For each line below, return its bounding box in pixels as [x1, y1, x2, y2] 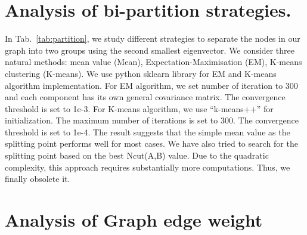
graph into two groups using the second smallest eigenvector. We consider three [5, 44, 294, 56]
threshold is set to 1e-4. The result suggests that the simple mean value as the [5, 125, 290, 138]
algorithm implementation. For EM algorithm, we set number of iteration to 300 [5, 79, 298, 91]
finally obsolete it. [5, 172, 70, 185]
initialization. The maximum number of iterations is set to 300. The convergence [5, 114, 299, 126]
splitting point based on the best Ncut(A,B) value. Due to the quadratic [5, 149, 269, 162]
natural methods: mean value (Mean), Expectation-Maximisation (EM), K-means [5, 55, 302, 68]
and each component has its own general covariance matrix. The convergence [5, 91, 286, 103]
